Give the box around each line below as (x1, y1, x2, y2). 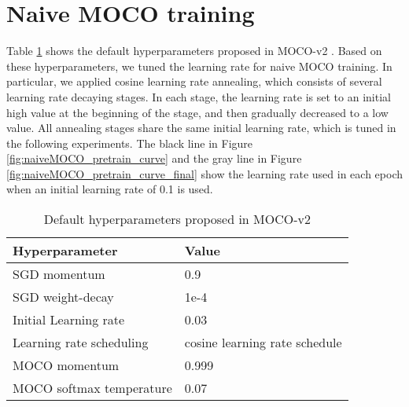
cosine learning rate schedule (184, 333, 342, 352)
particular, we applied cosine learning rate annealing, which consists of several (6, 73, 382, 90)
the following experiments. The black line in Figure (6, 134, 253, 151)
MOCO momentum (13, 356, 120, 375)
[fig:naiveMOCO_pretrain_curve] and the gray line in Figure (6, 150, 302, 167)
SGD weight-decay (13, 288, 114, 306)
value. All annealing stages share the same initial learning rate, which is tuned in (6, 119, 396, 136)
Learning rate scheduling (13, 333, 149, 352)
